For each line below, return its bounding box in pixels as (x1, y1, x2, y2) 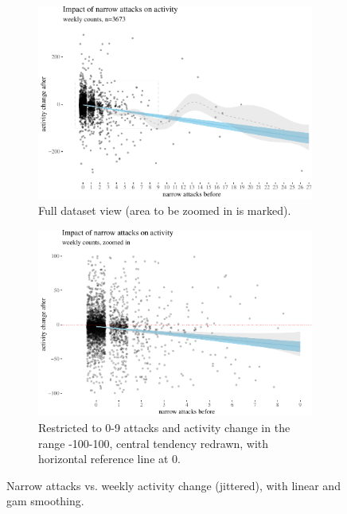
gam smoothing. (6, 493, 84, 509)
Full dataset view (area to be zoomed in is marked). (38, 202, 291, 219)
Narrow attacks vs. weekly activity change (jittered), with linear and (6, 477, 341, 493)
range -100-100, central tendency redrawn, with (38, 434, 269, 451)
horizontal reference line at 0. (38, 450, 181, 467)
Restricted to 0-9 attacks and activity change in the (38, 419, 290, 435)
